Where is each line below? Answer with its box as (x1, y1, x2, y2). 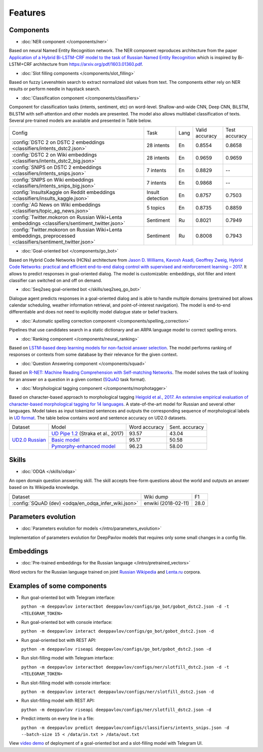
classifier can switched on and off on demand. (9, 277, 102, 283)
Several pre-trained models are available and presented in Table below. (9, 117, 152, 123)
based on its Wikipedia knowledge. (9, 484, 79, 490)
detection (146, 195, 169, 202)
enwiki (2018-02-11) (144, 500, 189, 506)
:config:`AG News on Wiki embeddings (12, 201, 101, 208)
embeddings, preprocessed (12, 232, 75, 239)
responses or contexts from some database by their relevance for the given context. (9, 351, 178, 358)
